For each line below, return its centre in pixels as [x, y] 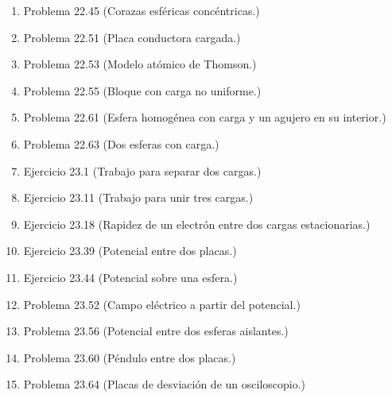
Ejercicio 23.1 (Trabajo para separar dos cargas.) [142, 170]
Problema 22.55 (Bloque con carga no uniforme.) [142, 90]
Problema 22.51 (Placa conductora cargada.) [132, 37]
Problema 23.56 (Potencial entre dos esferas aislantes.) [156, 331]
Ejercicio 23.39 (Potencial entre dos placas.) [130, 251]
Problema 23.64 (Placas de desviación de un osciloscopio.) [165, 384]
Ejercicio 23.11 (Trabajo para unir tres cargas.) [138, 197]
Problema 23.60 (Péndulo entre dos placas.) [130, 357]
